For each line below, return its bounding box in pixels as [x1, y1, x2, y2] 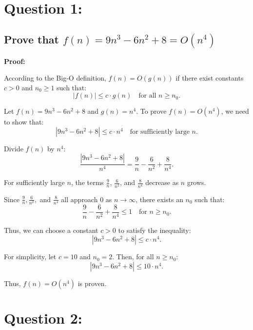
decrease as [145, 177, 179, 187]
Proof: [4, 56, 25, 66]
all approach [61, 194, 98, 204]
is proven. [78, 278, 107, 288]
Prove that [4, 31, 59, 46]
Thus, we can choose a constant [4, 225, 98, 235]
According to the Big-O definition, [4, 73, 106, 83]
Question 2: [4, 308, 82, 328]
